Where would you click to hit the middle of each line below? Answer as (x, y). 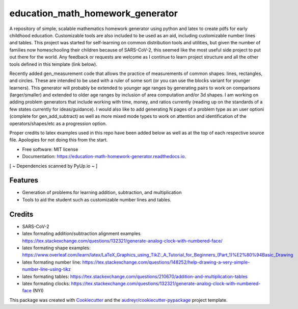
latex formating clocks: (46, 284)
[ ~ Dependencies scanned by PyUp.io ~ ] (53, 166)
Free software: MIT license (50, 149)
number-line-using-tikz (47, 269)
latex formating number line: (52, 262)
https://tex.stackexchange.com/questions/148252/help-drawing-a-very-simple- (166, 262)
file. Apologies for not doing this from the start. (59, 140)
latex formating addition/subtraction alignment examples (82, 234)
